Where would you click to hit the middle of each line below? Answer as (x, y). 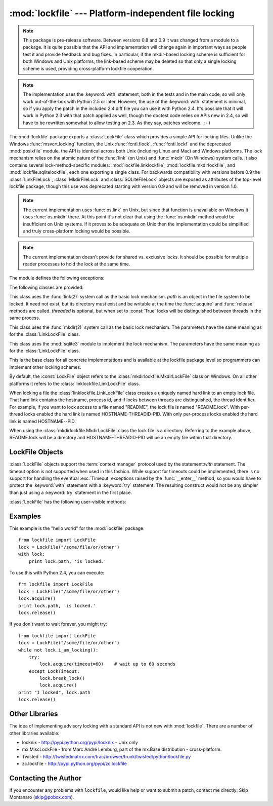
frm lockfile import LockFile (56, 584)
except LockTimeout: (54, 671)
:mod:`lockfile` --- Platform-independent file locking (122, 13)
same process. (25, 318)
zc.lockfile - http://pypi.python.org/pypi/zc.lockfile (75, 764)
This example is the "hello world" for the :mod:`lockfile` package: (77, 528)
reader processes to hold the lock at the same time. (77, 264)
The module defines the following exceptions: (57, 278)
